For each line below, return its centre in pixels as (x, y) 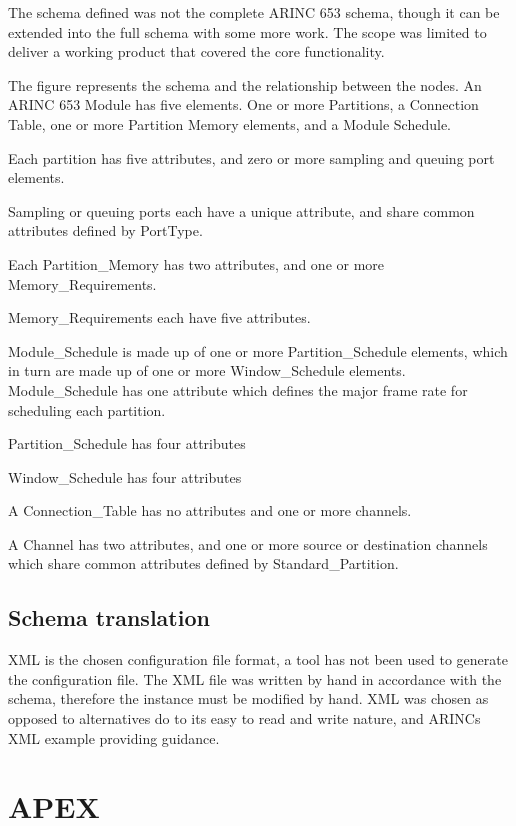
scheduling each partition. (87, 409)
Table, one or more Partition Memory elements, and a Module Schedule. (229, 123)
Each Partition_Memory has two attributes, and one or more (196, 263)
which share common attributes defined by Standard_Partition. (203, 563)
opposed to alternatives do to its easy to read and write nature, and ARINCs (244, 718)
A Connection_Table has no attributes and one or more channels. (210, 510)
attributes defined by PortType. (105, 230)
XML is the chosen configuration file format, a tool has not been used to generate (258, 659)
